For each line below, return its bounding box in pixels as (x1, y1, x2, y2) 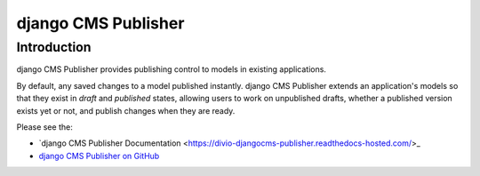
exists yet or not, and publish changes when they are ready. (16, 105, 236, 116)
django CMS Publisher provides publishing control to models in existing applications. (16, 64, 326, 75)
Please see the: (16, 121, 73, 132)
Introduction (16, 39, 92, 55)
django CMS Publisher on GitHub (38, 150, 160, 161)
